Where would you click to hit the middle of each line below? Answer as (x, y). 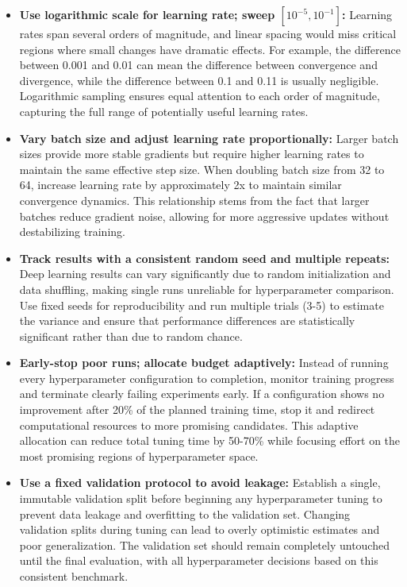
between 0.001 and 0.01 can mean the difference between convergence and (198, 65)
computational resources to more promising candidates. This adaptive (189, 425)
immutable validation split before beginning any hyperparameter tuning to (201, 498)
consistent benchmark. (74, 576)
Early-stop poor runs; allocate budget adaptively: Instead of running (204, 363)
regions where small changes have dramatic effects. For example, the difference (210, 49)
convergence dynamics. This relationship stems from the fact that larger (194, 200)
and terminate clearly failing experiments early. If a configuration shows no (202, 394)
